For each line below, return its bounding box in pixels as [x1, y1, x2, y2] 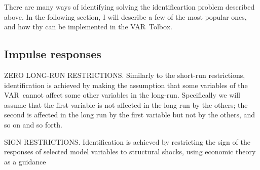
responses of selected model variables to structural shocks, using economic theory [4, 146, 256, 157]
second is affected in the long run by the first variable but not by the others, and [4, 109, 255, 120]
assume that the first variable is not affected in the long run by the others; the [4, 99, 248, 110]
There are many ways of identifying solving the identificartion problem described [4, 2, 255, 12]
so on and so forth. [4, 119, 62, 130]
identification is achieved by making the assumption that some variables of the [4, 79, 248, 90]
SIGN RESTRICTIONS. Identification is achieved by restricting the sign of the [4, 136, 250, 147]
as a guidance [4, 156, 46, 166]
